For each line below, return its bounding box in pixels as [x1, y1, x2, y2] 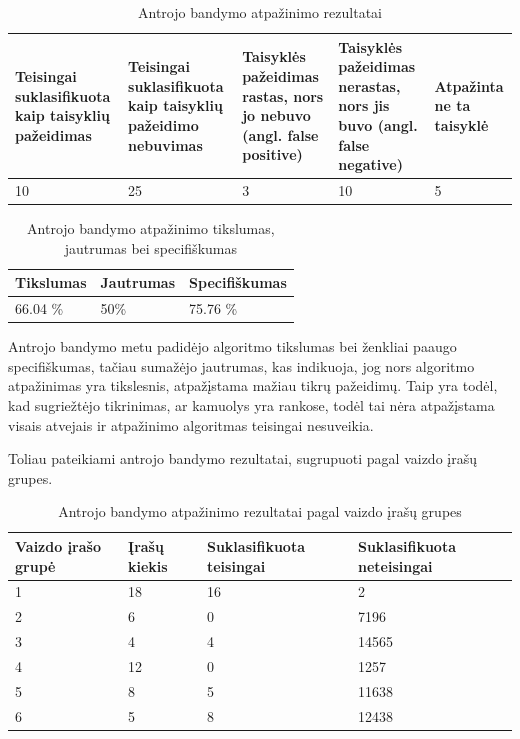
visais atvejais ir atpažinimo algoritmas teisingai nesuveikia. [8, 414, 374, 435]
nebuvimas [128, 134, 203, 155]
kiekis [128, 555, 168, 576]
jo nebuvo [242, 105, 311, 126]
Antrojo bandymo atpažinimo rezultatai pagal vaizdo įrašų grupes [58, 501, 462, 522]
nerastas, [338, 75, 401, 96]
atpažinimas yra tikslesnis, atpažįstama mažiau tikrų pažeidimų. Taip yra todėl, [8, 375, 498, 396]
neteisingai [357, 555, 433, 576]
